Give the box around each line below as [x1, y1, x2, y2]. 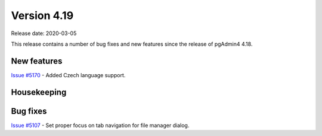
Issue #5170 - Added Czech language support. [11, 71, 126, 78]
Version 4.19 [11, 9, 74, 22]
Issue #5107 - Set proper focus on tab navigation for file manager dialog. [11, 122, 190, 129]
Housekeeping [11, 87, 67, 97]
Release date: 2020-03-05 [11, 30, 77, 37]
